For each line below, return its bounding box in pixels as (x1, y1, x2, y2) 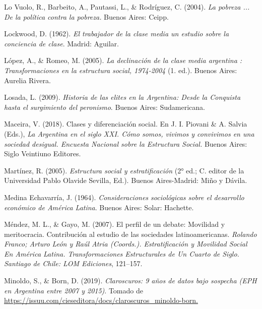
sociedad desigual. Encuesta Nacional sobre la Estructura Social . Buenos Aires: (4, 138, 247, 149)
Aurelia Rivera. (4, 75, 51, 85)
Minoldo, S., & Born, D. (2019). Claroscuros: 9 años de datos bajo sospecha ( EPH (4, 275, 257, 286)
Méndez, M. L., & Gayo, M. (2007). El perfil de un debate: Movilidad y (4, 219, 225, 229)
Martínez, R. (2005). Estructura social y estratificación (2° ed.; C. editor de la (4, 165, 244, 175)
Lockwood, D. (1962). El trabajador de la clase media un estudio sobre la (4, 28, 229, 39)
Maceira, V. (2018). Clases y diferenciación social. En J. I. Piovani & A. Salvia (4, 118, 247, 129)
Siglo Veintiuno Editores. (4, 148, 81, 159)
